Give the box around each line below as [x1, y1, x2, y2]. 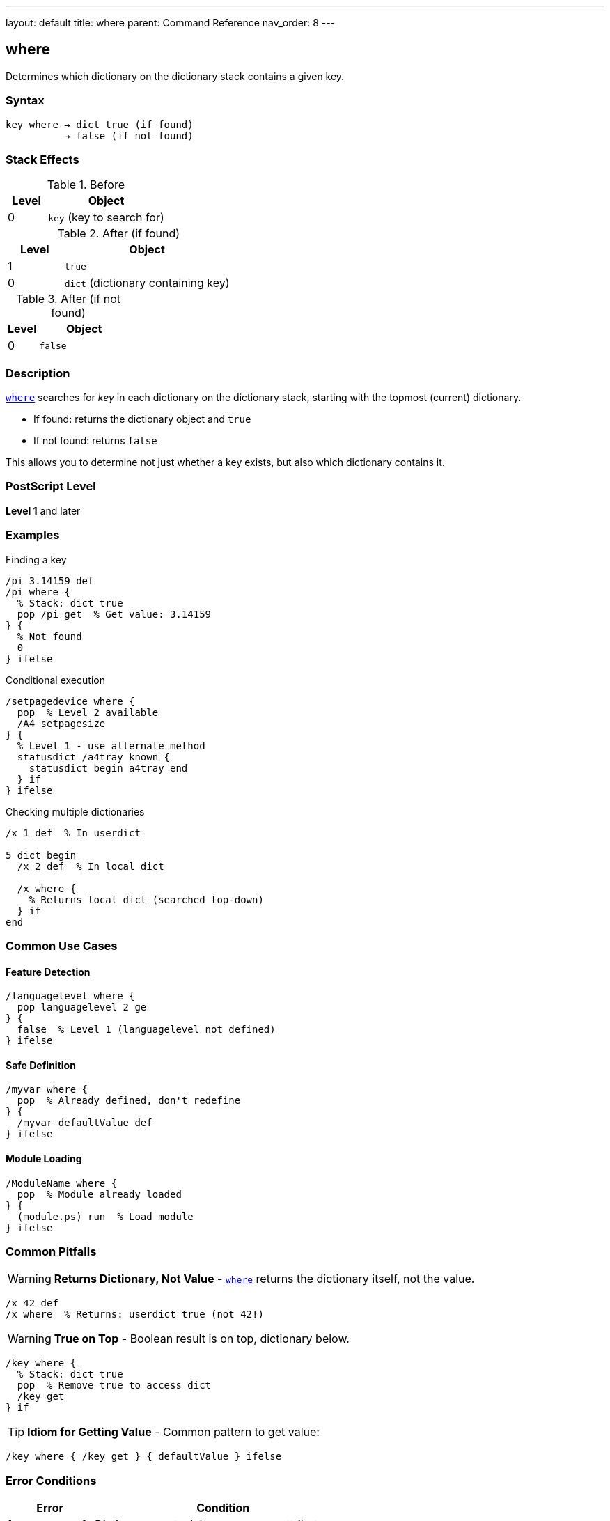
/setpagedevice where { [6, 695, 135, 707]
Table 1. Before [47, 178, 125, 192]
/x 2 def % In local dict [17, 860, 164, 872]
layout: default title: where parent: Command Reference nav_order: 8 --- [6, 17, 336, 29]
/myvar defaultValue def [17, 1117, 152, 1129]
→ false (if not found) [64, 130, 194, 141]
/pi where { [6, 586, 70, 598]
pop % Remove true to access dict [17, 1380, 212, 1391]
